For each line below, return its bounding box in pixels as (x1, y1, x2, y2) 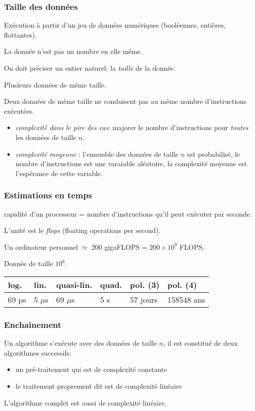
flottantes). (4, 29, 37, 40)
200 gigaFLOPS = (91, 241, 147, 252)
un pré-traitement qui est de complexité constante (15, 364, 167, 374)
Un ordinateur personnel (4, 241, 78, 252)
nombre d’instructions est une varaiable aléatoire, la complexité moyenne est (15, 158, 247, 169)
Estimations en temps (4, 189, 92, 201)
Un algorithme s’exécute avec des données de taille (4, 338, 157, 348)
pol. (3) (129, 278, 160, 290)
